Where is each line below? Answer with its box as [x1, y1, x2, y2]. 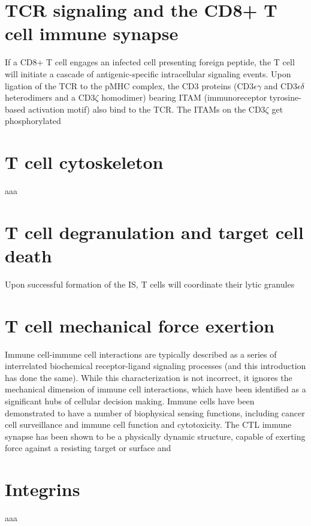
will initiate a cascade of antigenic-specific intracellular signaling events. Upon [5, 67, 291, 80]
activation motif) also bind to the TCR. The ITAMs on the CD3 [28, 102, 265, 115]
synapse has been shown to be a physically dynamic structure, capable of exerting [5, 430, 306, 442]
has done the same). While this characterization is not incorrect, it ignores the [5, 371, 292, 383]
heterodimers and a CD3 [5, 91, 95, 104]
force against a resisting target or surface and [5, 442, 171, 454]
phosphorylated [5, 114, 61, 127]
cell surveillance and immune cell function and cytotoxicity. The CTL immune [5, 418, 292, 431]
